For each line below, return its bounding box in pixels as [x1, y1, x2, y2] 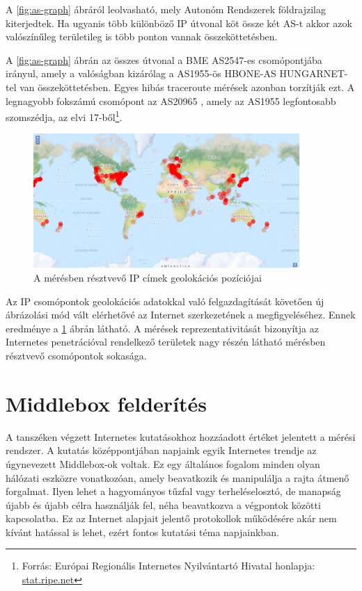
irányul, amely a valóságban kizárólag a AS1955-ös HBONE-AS [6, 66, 276, 81]
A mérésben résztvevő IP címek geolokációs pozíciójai [33, 270, 262, 285]
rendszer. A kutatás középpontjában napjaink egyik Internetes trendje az [6, 443, 317, 458]
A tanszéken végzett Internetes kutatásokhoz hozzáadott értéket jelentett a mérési [6, 429, 356, 444]
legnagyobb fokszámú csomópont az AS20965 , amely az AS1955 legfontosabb [6, 93, 336, 108]
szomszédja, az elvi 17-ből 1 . [6, 108, 123, 124]
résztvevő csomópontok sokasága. [6, 348, 147, 362]
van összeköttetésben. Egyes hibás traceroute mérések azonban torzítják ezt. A [19, 79, 355, 94]
